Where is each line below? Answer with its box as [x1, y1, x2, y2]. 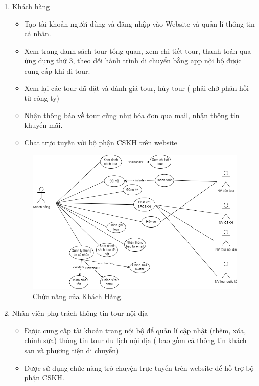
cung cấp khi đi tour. [24, 65, 90, 76]
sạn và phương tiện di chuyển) [24, 345, 119, 355]
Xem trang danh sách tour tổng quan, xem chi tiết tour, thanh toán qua [24, 45, 251, 56]
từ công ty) [24, 93, 60, 103]
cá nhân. [24, 28, 51, 39]
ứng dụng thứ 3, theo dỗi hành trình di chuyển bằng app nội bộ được [24, 55, 242, 66]
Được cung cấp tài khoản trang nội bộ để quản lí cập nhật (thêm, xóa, [24, 325, 246, 335]
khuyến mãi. [24, 120, 63, 130]
